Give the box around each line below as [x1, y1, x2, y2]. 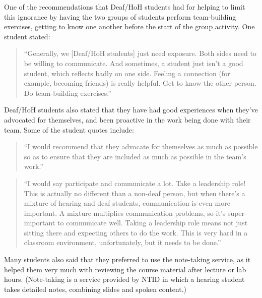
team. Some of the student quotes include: [4, 124, 134, 135]
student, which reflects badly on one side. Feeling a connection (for [24, 68, 230, 78]
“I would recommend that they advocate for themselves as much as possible [24, 141, 258, 152]
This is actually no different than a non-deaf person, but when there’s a [24, 188, 245, 198]
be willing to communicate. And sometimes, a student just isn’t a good [24, 57, 243, 68]
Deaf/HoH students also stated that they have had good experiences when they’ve [4, 104, 258, 115]
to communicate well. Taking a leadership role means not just [57, 217, 248, 228]
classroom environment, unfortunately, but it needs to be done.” [24, 237, 221, 248]
